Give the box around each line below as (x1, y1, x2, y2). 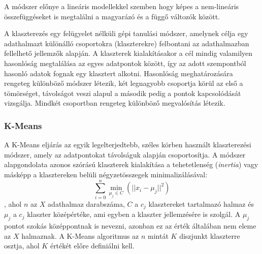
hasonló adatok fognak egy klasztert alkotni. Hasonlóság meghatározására (4, 68, 233, 78)
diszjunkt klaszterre (179, 230, 240, 241)
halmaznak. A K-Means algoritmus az (21, 230, 139, 241)
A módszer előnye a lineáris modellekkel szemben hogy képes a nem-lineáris (4, 1, 239, 11)
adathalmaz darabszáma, (48, 198, 125, 209)
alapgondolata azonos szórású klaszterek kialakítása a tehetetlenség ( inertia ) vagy (4, 159, 258, 170)
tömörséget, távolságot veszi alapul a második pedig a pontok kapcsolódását (4, 87, 241, 98)
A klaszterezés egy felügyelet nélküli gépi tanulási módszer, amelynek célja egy (4, 28, 248, 39)
